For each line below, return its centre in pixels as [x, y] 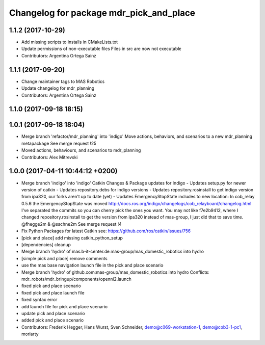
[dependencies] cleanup [46, 245]
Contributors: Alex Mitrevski [50, 157]
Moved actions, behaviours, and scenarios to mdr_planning [81, 150]
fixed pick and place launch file [53, 292]
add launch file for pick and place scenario [65, 306]
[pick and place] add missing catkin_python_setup [72, 238]
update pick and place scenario [53, 313]
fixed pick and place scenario [51, 286]
